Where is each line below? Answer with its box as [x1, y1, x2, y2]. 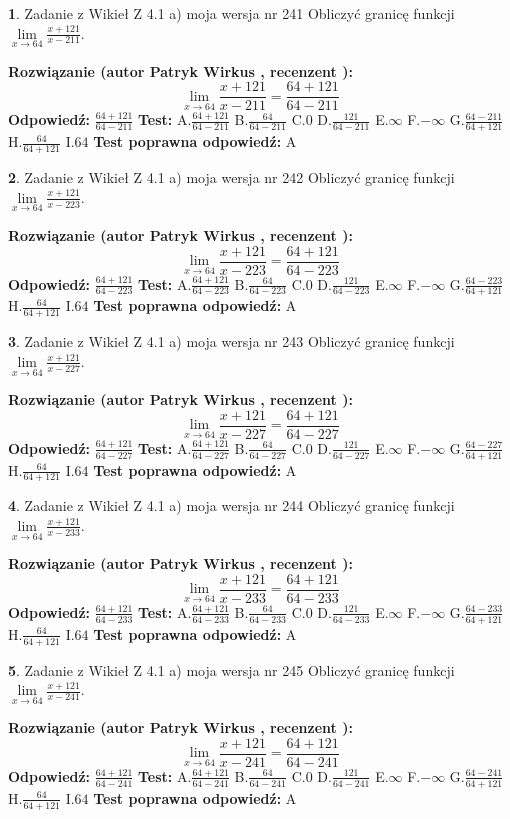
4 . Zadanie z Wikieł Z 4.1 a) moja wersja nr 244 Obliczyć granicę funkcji [8, 495, 455, 516]
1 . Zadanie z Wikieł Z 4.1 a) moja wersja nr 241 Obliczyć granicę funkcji [8, 3, 455, 23]
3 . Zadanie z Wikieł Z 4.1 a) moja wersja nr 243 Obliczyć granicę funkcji [8, 331, 455, 352]
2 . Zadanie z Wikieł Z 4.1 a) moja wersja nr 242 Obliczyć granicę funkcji [8, 167, 455, 188]
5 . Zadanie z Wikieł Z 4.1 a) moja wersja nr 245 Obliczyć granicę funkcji [8, 659, 455, 680]
